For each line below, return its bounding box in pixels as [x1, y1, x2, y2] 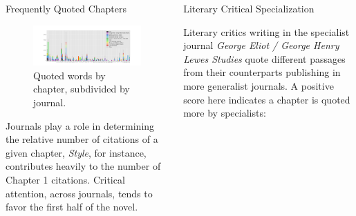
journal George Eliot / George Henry [183, 38, 339, 52]
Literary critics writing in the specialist [183, 24, 350, 39]
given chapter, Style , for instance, [6, 145, 147, 159]
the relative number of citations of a [6, 132, 158, 146]
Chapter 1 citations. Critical [6, 172, 125, 186]
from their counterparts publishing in [183, 65, 341, 79]
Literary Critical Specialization [183, 1, 315, 15]
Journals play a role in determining [6, 118, 155, 132]
